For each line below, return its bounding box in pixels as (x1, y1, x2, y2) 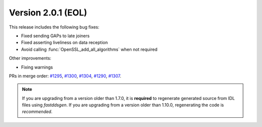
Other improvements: (9, 56, 51, 61)
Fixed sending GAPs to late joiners (21, 33, 90, 39)
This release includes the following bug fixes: (9, 24, 99, 30)
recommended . (22, 109, 53, 114)
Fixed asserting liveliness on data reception (21, 40, 108, 45)
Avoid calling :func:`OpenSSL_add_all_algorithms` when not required (21, 46, 158, 52)
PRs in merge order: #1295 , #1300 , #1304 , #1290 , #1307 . (9, 73, 121, 79)
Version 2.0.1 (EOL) (9, 7, 87, 18)
